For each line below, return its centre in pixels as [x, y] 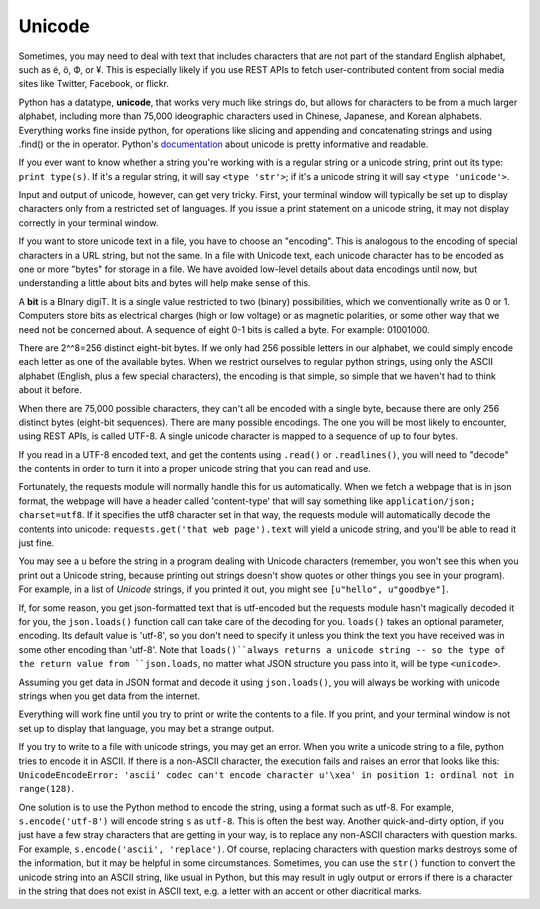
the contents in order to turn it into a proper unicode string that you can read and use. [195, 469]
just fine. [36, 543]
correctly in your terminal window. [88, 222]
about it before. [50, 390]
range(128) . [46, 789]
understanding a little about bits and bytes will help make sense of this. [165, 283]
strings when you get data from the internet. [109, 696]
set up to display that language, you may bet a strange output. [146, 728]
